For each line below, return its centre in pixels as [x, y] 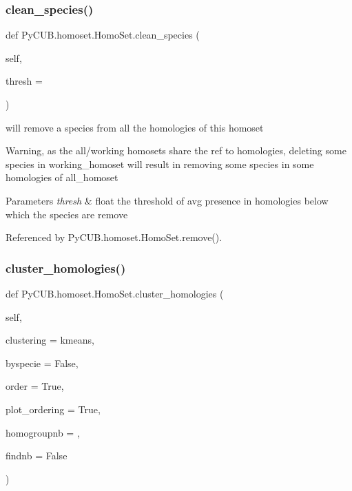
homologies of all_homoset [62, 177]
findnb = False [37, 456]
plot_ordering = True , [53, 409]
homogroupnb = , [43, 432]
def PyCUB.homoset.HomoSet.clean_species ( [103, 35]
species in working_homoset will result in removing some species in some [160, 164]
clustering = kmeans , [50, 340]
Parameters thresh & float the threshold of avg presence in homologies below [167, 200]
